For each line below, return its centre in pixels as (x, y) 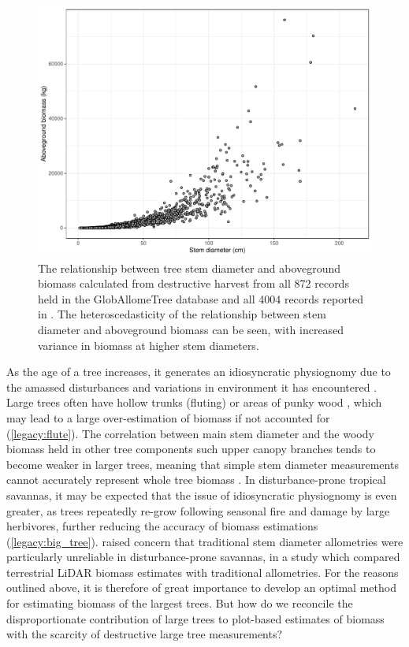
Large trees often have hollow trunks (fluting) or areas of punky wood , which (194, 402)
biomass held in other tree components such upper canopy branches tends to (191, 449)
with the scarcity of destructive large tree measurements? (145, 634)
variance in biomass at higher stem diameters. (149, 345)
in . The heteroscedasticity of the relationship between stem (182, 314)
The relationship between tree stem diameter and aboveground (190, 268)
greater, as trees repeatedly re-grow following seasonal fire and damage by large (198, 510)
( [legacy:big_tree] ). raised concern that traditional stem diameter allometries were (205, 541)
